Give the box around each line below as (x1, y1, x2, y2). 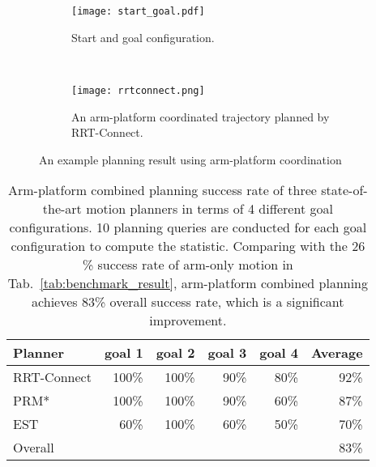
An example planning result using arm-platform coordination (39, 151, 342, 168)
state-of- (321, 180, 368, 200)
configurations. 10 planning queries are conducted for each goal (9, 218, 367, 237)
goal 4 (259, 343, 299, 363)
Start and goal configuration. (71, 28, 215, 45)
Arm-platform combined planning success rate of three (8, 180, 317, 200)
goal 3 (207, 343, 247, 363)
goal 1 (104, 343, 143, 363)
